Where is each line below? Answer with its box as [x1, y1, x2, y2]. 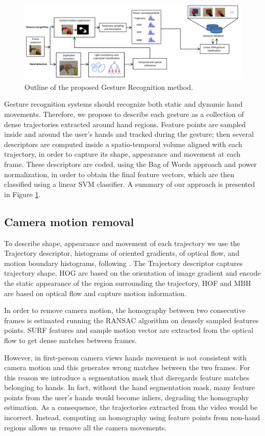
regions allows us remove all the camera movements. [4, 422, 167, 432]
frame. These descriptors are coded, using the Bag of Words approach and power [4, 158, 257, 169]
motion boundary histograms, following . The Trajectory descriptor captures [4, 257, 243, 268]
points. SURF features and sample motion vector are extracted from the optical [4, 325, 254, 335]
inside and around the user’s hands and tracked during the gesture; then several [4, 129, 254, 139]
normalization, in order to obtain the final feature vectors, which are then [4, 168, 234, 179]
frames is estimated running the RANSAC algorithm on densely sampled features [4, 314, 259, 325]
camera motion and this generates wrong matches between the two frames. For [4, 362, 250, 373]
